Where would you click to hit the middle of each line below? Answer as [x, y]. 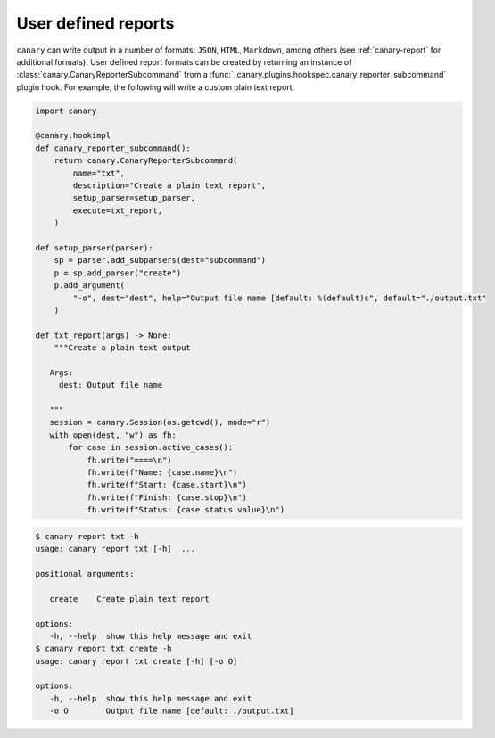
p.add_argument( [89, 286]
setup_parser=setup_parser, [134, 198]
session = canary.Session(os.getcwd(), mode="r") [160, 422]
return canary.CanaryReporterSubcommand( [146, 161]
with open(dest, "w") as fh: [113, 435]
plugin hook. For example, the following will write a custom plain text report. [156, 87]
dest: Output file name [111, 385]
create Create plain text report [129, 599]
